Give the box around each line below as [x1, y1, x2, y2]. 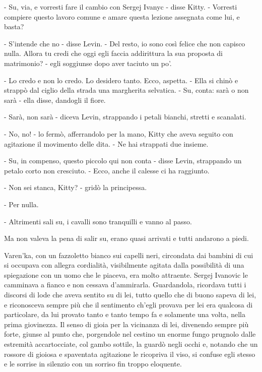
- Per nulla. [4, 199, 39, 209]
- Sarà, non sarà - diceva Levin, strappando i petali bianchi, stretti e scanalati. [4, 111, 246, 122]
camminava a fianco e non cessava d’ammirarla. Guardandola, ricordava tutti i [4, 279, 246, 290]
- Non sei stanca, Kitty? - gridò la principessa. [4, 182, 147, 193]
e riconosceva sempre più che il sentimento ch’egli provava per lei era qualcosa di [4, 299, 253, 309]
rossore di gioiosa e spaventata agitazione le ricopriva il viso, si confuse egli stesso [4, 348, 255, 359]
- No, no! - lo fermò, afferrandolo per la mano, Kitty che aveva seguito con [4, 128, 233, 139]
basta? [4, 21, 24, 32]
